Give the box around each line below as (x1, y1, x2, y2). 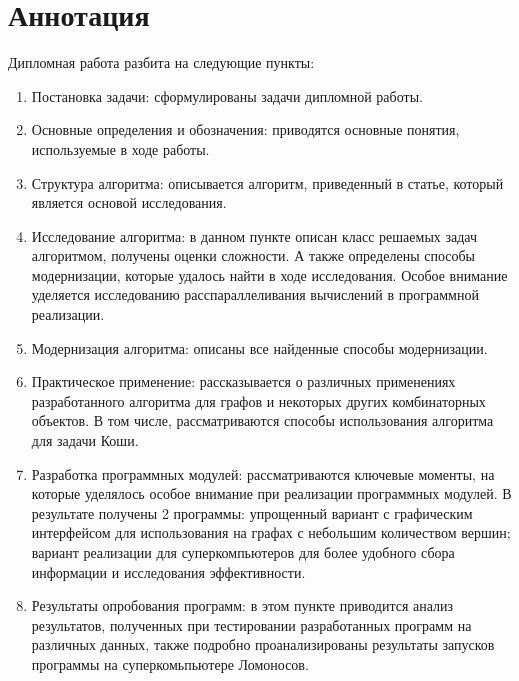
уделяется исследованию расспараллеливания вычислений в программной (31, 284, 479, 305)
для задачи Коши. (31, 430, 139, 451)
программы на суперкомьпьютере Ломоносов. (31, 653, 309, 674)
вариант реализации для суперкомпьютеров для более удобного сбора (31, 542, 455, 562)
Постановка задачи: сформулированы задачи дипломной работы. (31, 85, 423, 106)
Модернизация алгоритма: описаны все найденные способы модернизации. (31, 337, 488, 358)
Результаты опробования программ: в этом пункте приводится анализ (31, 595, 454, 616)
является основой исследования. (31, 192, 227, 213)
